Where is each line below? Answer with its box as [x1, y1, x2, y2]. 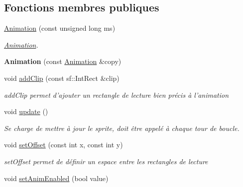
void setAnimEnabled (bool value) [4, 173, 109, 183]
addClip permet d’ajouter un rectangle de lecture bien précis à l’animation [4, 89, 229, 100]
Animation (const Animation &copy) [4, 56, 121, 66]
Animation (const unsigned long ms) [4, 23, 116, 33]
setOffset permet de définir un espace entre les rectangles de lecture [4, 156, 208, 166]
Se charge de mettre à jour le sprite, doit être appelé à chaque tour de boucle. [4, 123, 240, 133]
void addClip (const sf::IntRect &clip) [4, 72, 120, 83]
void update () [4, 106, 48, 117]
